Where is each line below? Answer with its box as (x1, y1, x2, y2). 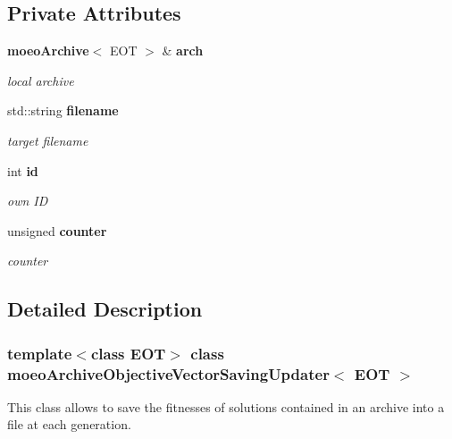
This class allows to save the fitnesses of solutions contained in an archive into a (7, 397, 445, 416)
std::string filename (7, 101, 119, 120)
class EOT (90, 342, 166, 364)
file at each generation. (7, 415, 131, 434)
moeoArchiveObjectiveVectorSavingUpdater (7, 362, 330, 384)
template (7, 342, 72, 364)
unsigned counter (7, 221, 107, 240)
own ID (7, 191, 48, 210)
